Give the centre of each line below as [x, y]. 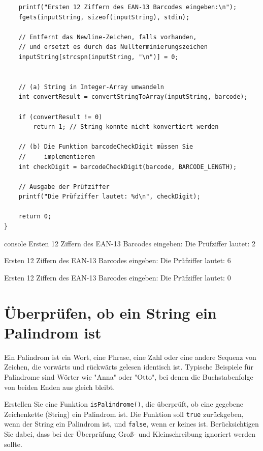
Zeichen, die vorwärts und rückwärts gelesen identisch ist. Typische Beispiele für [129, 367]
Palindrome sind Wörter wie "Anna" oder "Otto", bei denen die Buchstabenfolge [129, 376]
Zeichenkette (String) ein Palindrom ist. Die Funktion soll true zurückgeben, [124, 414]
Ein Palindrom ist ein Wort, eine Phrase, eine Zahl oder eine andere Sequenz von [130, 357]
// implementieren [57, 157]
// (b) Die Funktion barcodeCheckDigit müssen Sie [106, 147]
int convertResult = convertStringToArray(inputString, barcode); [133, 97]
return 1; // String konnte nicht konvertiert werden [126, 127]
